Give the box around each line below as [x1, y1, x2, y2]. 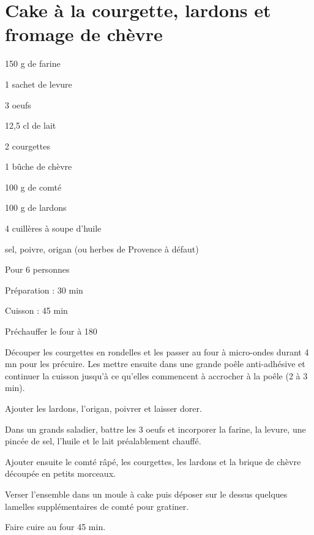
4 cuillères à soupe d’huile [5, 222, 102, 235]
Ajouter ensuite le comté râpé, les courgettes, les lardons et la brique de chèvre [5, 455, 301, 468]
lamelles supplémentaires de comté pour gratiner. [5, 499, 189, 512]
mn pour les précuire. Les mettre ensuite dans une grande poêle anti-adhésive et [5, 357, 305, 370]
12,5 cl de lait [5, 119, 56, 132]
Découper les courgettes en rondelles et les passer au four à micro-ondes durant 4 [5, 345, 309, 358]
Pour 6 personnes [5, 263, 70, 276]
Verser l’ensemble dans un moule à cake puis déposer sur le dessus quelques [5, 487, 288, 500]
